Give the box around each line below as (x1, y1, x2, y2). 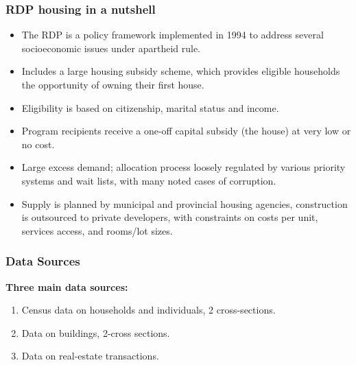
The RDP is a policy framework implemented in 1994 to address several (21, 27, 324, 42)
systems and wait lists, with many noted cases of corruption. (21, 173, 276, 187)
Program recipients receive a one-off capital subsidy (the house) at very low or (21, 123, 351, 138)
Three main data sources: (5, 279, 128, 294)
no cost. (21, 137, 55, 151)
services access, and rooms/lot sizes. (21, 223, 173, 237)
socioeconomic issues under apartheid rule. (21, 40, 200, 55)
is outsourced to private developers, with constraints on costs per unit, (21, 210, 318, 224)
